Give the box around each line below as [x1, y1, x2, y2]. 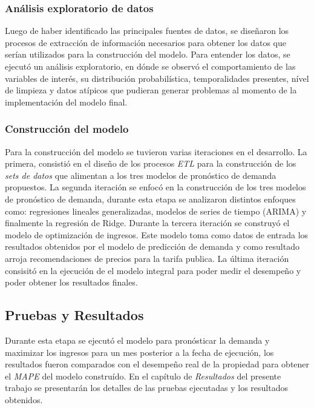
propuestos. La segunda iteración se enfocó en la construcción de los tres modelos [5, 181, 306, 193]
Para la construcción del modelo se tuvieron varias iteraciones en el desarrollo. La [5, 145, 307, 158]
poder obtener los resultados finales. [5, 276, 138, 289]
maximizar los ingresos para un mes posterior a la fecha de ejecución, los [5, 346, 274, 358]
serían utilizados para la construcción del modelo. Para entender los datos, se [5, 48, 290, 61]
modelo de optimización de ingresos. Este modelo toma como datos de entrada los [5, 228, 309, 241]
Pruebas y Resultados [5, 306, 144, 324]
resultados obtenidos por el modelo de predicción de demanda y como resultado [5, 240, 299, 253]
